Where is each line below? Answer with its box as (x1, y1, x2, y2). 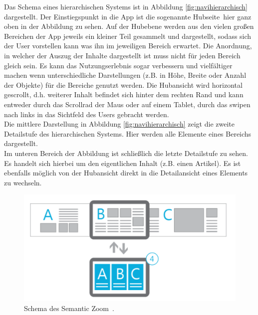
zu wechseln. (4, 177, 42, 187)
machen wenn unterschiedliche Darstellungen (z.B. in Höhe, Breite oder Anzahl (4, 70, 247, 80)
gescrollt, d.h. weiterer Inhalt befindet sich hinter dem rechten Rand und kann (4, 89, 244, 100)
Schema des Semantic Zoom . (24, 303, 114, 313)
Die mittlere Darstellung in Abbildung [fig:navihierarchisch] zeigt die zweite (4, 119, 235, 129)
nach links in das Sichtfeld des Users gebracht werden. (4, 109, 169, 119)
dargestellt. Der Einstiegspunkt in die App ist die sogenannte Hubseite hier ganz (4, 11, 252, 21)
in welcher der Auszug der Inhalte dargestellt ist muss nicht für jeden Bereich (4, 50, 241, 60)
